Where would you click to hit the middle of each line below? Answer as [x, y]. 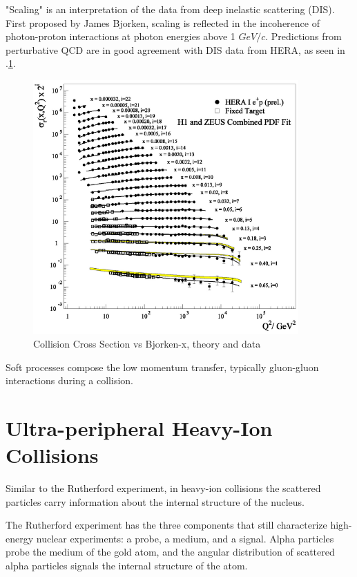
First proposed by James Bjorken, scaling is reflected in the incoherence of [163, 22]
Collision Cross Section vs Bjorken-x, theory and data [147, 344]
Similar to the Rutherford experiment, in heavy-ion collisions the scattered [163, 488]
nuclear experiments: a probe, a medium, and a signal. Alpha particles [185, 538]
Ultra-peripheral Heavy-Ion [139, 427]
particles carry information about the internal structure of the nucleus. [155, 501]
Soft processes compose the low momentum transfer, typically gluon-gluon [162, 367]
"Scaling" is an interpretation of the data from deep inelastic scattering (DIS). [170, 9]
